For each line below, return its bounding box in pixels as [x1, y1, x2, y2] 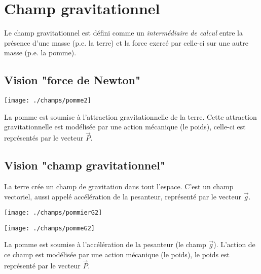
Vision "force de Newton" [4, 72, 140, 88]
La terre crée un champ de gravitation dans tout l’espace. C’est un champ [4, 181, 234, 191]
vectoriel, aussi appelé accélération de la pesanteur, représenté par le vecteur [4, 191, 241, 201]
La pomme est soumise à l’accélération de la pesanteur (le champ [4, 239, 206, 250]
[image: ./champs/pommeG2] [4, 224, 95, 232]
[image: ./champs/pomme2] [4, 97, 91, 105]
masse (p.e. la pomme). [4, 47, 77, 58]
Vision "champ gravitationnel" [4, 157, 166, 173]
